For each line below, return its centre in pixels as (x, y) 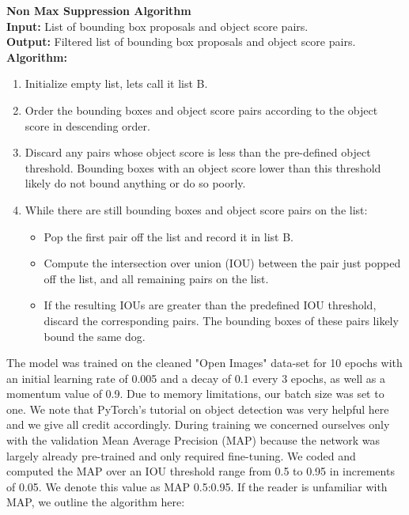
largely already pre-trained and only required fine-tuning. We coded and (181, 455)
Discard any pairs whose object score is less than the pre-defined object (198, 152)
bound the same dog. (95, 336)
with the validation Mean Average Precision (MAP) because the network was (193, 440)
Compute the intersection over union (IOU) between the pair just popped (222, 263)
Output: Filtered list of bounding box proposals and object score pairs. (181, 42)
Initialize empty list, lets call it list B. (116, 83)
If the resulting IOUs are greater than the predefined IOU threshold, (210, 305)
